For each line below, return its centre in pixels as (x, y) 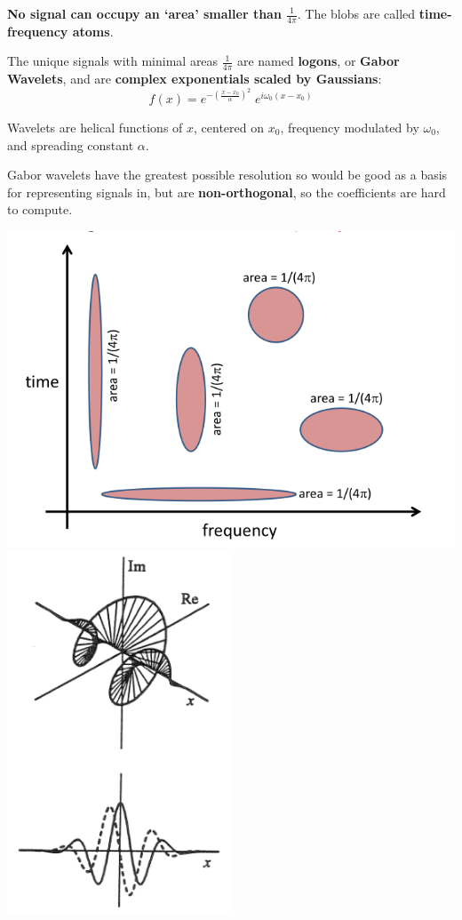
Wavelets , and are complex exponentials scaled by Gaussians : (195, 79)
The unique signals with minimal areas (113, 61)
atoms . (93, 31)
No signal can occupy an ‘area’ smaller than (144, 13)
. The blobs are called (356, 13)
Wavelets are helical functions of (95, 127)
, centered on (229, 127)
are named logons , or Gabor (318, 61)
